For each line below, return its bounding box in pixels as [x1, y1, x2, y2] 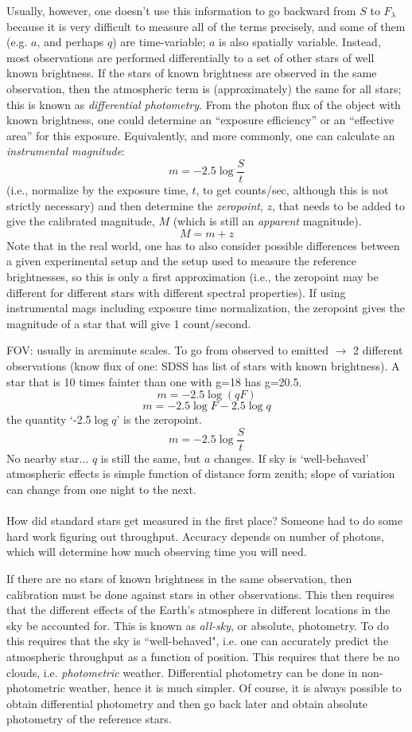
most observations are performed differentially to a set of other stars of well [6, 49, 375, 65]
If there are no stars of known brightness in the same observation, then [6, 570, 352, 586]
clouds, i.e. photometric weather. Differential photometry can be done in [6, 663, 358, 680]
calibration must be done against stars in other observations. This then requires [6, 585, 395, 602]
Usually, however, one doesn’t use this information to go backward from [6, 2, 356, 18]
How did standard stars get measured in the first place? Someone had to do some [6, 512, 402, 529]
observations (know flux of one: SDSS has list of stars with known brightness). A [6, 357, 400, 374]
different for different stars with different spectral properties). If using [6, 284, 346, 300]
